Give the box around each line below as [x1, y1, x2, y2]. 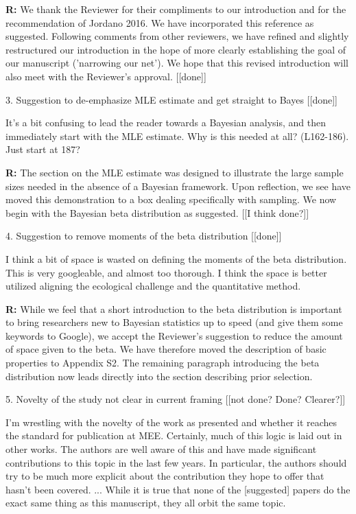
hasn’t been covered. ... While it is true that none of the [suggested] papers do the [5, 482, 351, 496]
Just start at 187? [5, 142, 80, 156]
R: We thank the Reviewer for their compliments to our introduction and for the [5, 2, 346, 16]
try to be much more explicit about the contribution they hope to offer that [5, 469, 324, 483]
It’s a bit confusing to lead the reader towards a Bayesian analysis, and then [5, 115, 327, 130]
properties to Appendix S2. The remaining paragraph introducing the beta [5, 355, 320, 370]
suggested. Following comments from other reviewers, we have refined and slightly [5, 29, 349, 43]
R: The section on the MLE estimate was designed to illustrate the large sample [5, 165, 344, 179]
